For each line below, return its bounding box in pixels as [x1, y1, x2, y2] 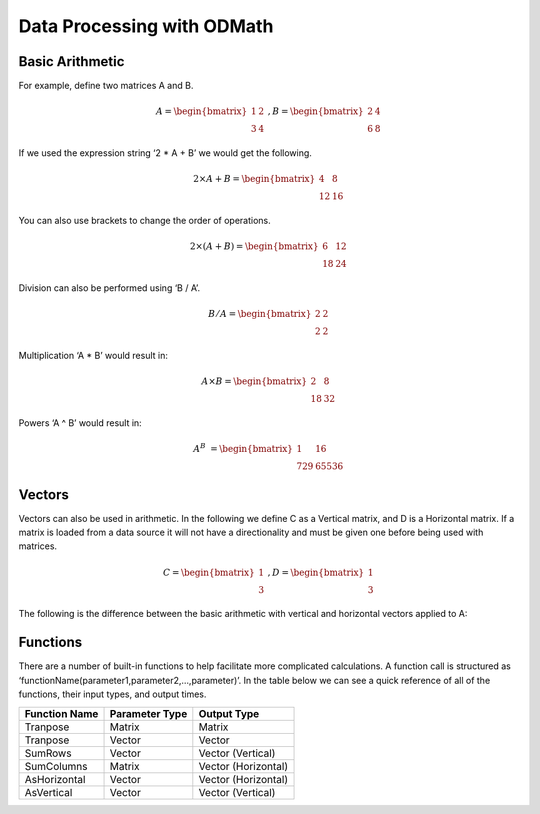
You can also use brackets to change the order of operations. [18, 215, 272, 227]
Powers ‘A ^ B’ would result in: [18, 416, 142, 429]
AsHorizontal [24, 772, 86, 786]
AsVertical [24, 785, 73, 799]
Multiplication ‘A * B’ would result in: [18, 350, 169, 361]
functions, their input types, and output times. [18, 688, 207, 700]
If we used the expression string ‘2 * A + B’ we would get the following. [18, 147, 312, 159]
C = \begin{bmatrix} [162, 566, 255, 578]
